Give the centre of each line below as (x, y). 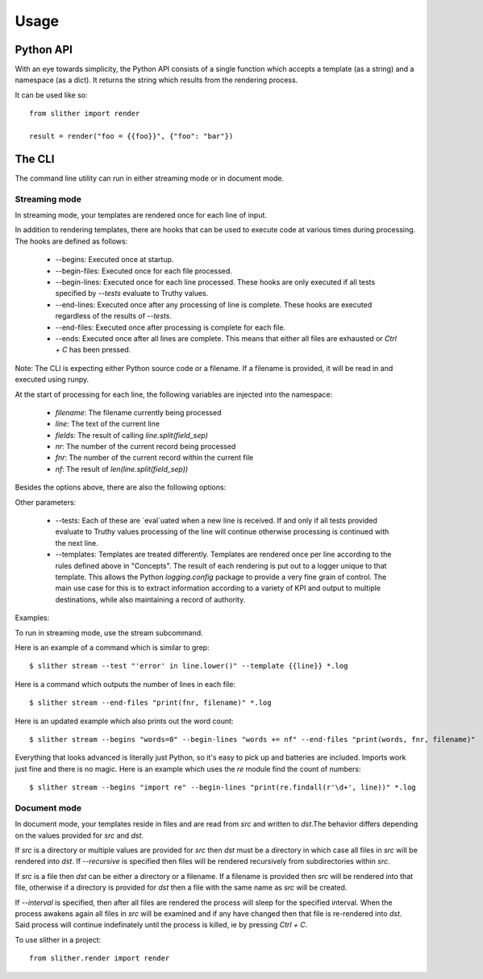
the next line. (77, 543)
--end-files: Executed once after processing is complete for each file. (171, 327)
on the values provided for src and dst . (79, 835)
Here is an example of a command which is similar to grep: (112, 647)
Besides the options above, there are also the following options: (121, 487)
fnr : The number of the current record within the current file (154, 458)
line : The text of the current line (108, 424)
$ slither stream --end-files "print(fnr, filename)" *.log (150, 703)
